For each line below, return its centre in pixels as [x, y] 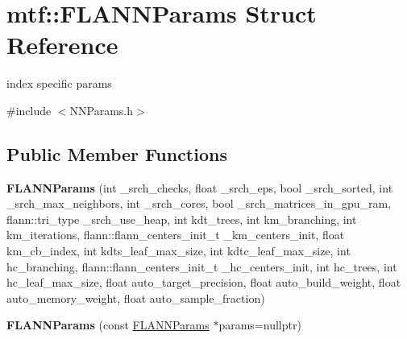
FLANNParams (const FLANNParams [108, 325]
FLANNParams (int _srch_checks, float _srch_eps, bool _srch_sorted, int [200, 187]
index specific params [59, 83]
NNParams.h [102, 110]
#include [29, 110]
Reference [62, 45]
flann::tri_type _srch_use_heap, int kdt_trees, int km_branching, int [182, 219]
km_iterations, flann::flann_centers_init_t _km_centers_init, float [176, 235]
